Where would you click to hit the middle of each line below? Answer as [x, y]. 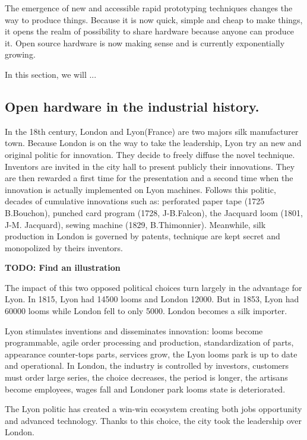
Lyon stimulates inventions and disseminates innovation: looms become [134, 330]
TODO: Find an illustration [63, 268]
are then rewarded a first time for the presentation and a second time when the [149, 178]
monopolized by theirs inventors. [64, 247]
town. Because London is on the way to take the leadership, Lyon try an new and [153, 143]
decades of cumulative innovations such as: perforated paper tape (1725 [135, 201]
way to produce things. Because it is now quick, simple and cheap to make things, [154, 19]
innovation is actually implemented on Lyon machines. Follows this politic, [140, 189]
